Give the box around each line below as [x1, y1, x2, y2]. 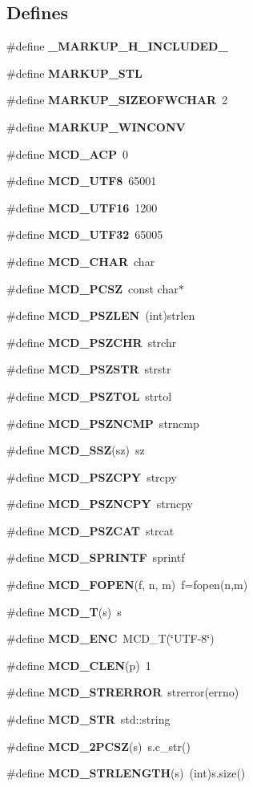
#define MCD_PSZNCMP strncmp [6, 414, 199, 431]
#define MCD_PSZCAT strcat [6, 522, 175, 539]
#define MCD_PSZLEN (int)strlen [6, 307, 195, 324]
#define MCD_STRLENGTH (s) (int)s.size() [6, 765, 246, 781]
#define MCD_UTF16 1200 [6, 199, 158, 216]
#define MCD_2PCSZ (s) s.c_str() [6, 737, 191, 754]
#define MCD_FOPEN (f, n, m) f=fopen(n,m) [6, 576, 248, 593]
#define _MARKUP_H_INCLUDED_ [6, 38, 228, 54]
